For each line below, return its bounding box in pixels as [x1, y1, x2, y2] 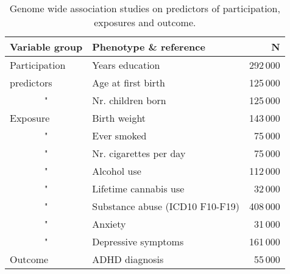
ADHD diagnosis [92, 252, 164, 266]
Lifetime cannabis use [92, 181, 185, 195]
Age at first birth [92, 76, 166, 90]
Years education [92, 58, 160, 72]
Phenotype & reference [92, 40, 205, 54]
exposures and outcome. [94, 15, 196, 29]
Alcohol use [92, 164, 141, 178]
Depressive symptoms [92, 234, 184, 248]
